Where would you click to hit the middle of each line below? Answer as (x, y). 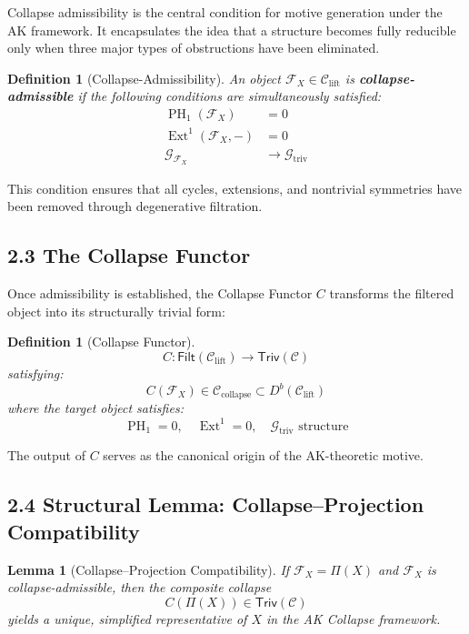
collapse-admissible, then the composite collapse (140, 587)
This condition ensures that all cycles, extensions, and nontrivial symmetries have (235, 188)
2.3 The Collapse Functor (129, 255)
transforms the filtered (392, 293)
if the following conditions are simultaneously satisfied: (230, 96)
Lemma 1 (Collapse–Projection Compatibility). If (149, 569)
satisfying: (35, 372)
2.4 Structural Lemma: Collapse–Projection (216, 504)
